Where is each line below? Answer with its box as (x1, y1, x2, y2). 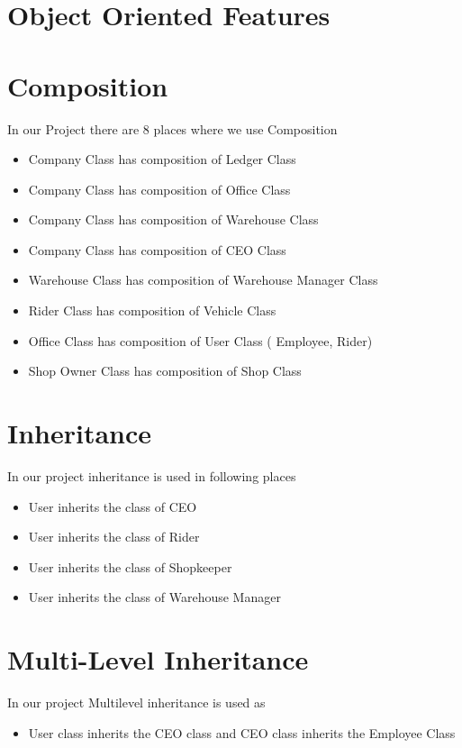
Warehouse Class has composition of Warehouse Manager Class (28, 270, 378, 289)
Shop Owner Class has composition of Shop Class (28, 361, 302, 380)
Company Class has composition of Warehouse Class (28, 210, 319, 229)
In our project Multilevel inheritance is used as (7, 693, 266, 712)
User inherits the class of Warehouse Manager (28, 588, 281, 607)
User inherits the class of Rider (28, 527, 200, 546)
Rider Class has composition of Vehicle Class (28, 301, 276, 320)
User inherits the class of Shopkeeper (28, 557, 232, 576)
